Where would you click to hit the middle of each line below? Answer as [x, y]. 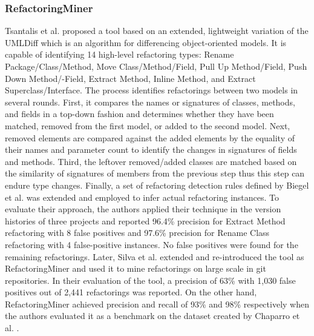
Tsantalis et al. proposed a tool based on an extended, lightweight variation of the [157, 31]
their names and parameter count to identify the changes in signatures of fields [151, 150]
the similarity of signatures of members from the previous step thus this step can [155, 173]
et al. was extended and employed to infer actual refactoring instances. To [142, 197]
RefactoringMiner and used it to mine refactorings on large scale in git [136, 268]
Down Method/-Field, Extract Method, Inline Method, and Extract [130, 78]
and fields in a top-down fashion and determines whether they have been [139, 114]
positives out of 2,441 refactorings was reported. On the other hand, [131, 292]
